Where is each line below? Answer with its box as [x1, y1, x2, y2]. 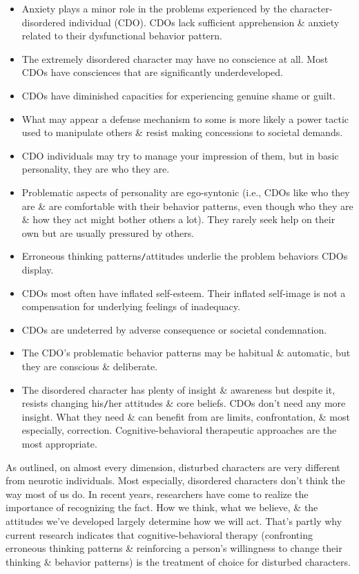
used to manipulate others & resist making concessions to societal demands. [21, 125, 343, 140]
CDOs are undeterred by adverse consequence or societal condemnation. [21, 322, 327, 336]
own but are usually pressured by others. [21, 225, 195, 240]
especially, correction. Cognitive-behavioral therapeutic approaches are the [21, 423, 337, 437]
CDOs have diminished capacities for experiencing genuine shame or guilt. [21, 88, 336, 102]
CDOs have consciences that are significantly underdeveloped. [21, 65, 283, 79]
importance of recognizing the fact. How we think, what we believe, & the [6, 500, 318, 515]
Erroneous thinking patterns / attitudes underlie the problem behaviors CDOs [21, 249, 348, 263]
